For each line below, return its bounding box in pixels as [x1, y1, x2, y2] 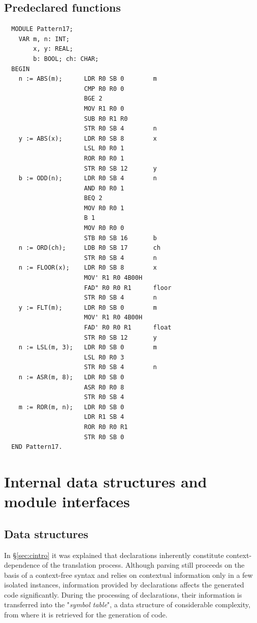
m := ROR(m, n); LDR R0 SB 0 [18, 403, 124, 411]
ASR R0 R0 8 [84, 383, 124, 391]
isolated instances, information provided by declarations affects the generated [4, 579, 244, 590]
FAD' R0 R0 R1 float [84, 324, 172, 332]
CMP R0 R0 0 [84, 85, 124, 92]
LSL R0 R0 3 [84, 353, 124, 361]
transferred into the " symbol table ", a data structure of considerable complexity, [4, 599, 250, 610]
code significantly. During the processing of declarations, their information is [4, 589, 242, 600]
